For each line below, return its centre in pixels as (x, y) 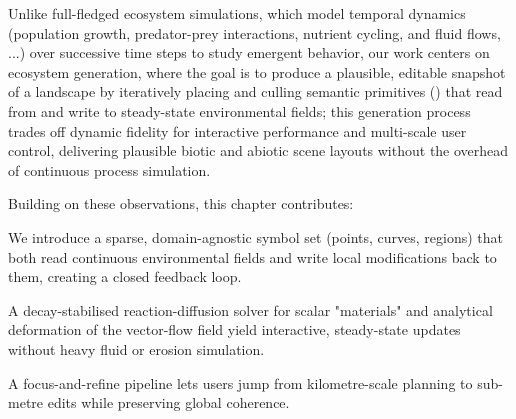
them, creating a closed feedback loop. (125, 276)
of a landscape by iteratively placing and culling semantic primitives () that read (255, 91)
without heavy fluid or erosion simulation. (136, 348)
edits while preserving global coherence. (168, 402)
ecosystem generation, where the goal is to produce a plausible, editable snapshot (257, 71)
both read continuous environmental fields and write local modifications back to (252, 256)
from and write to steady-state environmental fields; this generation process (239, 110)
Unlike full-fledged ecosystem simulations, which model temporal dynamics (237, 13)
